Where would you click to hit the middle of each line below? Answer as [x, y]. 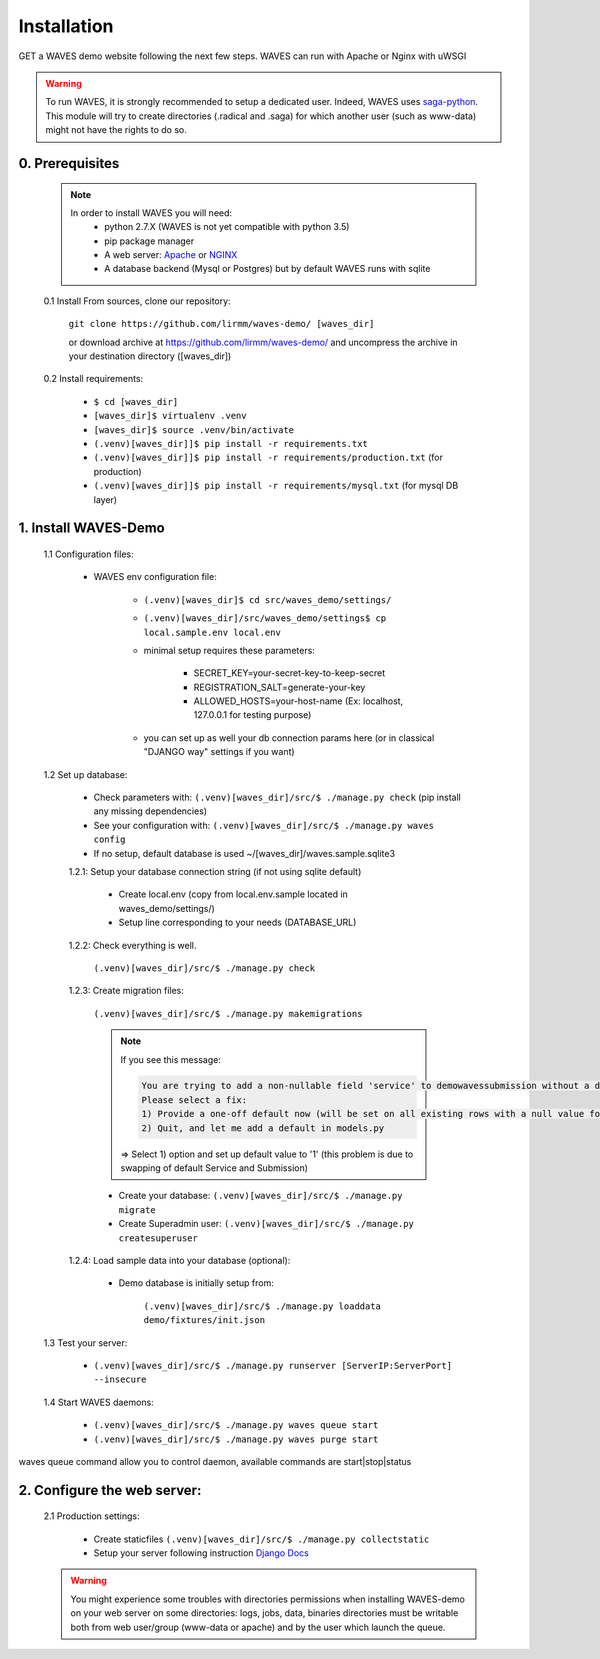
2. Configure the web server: [110, 1490]
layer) [105, 499]
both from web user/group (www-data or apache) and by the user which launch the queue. [258, 1627]
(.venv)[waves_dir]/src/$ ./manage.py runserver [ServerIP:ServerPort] [273, 1365]
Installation [66, 26]
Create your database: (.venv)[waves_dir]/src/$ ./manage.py [260, 1196]
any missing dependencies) [150, 811]
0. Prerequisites [69, 163]
